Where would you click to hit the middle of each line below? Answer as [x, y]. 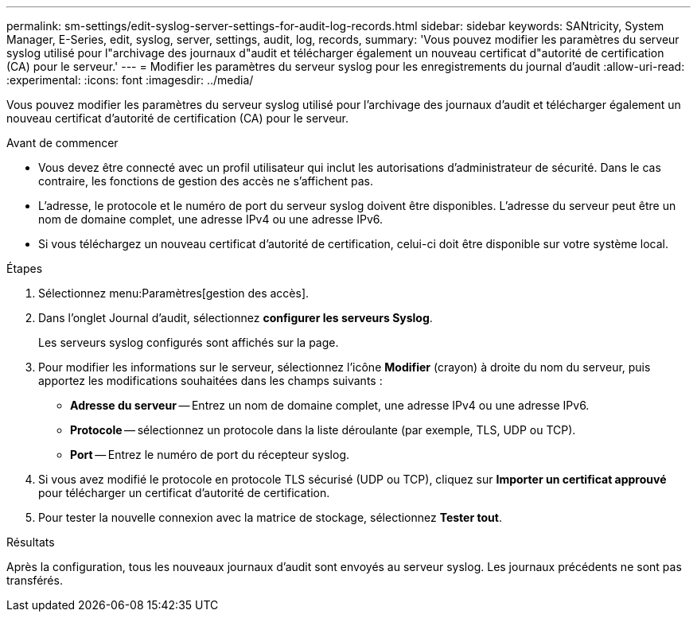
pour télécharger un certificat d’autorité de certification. [184, 493]
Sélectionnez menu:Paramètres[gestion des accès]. [174, 293]
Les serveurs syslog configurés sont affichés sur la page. [189, 342]
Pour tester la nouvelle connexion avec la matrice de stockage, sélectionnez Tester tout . [270, 517]
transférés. [35, 580]
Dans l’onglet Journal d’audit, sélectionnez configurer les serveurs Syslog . [236, 318]
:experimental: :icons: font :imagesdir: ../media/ [130, 80]
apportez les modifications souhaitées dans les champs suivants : [210, 381]
